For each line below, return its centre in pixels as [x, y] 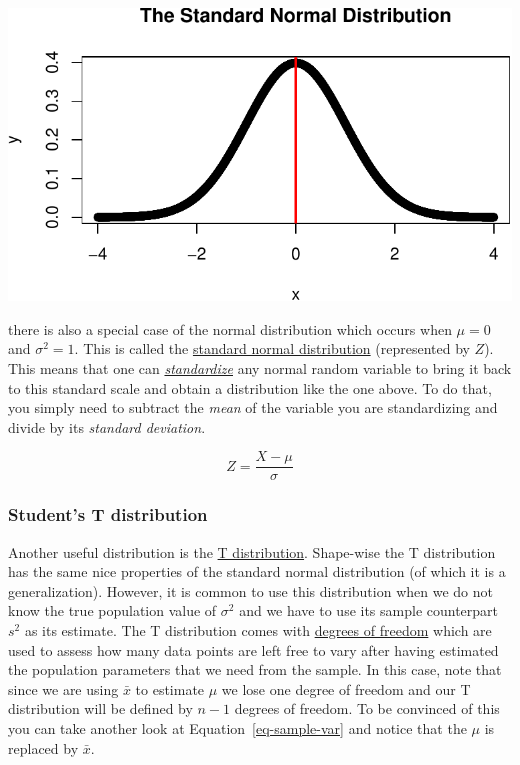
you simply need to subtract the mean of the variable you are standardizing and [253, 407]
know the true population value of [112, 610]
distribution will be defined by [100, 708]
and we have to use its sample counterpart [369, 610]
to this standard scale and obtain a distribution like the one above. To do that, [250, 387]
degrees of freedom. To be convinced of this [367, 708]
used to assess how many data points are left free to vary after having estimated [253, 649]
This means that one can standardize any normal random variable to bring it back [260, 367]
